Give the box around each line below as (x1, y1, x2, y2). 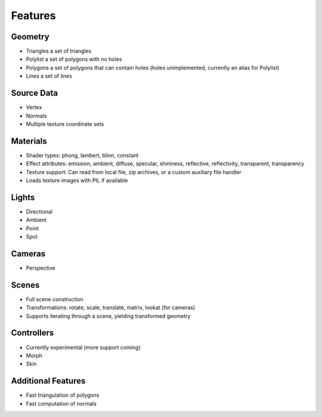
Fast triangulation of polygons (26, 391, 100, 399)
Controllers (11, 328, 54, 338)
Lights (11, 192, 35, 202)
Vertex (26, 104, 42, 111)
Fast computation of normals (26, 400, 97, 407)
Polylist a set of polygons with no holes (26, 55, 122, 63)
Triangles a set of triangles (26, 48, 92, 55)
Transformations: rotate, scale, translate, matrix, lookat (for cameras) (26, 304, 196, 311)
